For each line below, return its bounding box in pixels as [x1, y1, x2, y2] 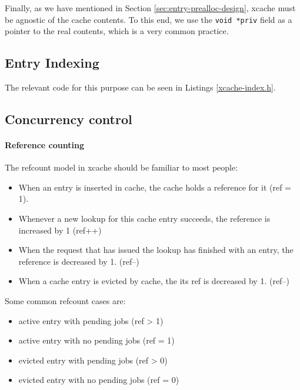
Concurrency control [5, 110, 132, 128]
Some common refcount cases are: [5, 294, 126, 306]
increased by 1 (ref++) [18, 224, 102, 236]
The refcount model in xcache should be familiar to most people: [5, 161, 238, 174]
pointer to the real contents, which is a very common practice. [5, 25, 229, 37]
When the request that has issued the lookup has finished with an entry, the [18, 244, 294, 256]
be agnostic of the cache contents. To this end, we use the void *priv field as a [5, 13, 292, 25]
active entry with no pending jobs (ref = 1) [18, 334, 175, 346]
